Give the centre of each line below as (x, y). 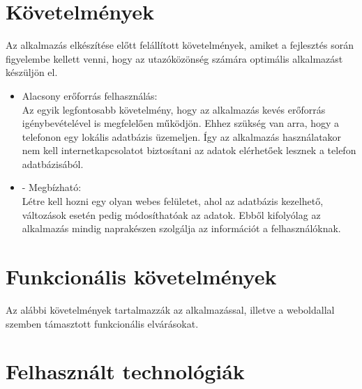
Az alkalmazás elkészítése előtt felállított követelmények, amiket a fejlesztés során (180, 45)
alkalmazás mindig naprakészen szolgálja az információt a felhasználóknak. (181, 228)
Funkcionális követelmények (141, 276)
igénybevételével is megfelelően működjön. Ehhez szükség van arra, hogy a (181, 123)
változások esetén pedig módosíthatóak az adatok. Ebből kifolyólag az (171, 214)
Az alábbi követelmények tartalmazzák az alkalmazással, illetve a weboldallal (170, 309)
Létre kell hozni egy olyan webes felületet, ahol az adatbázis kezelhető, (173, 201)
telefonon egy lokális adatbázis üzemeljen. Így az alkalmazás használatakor (182, 136)
